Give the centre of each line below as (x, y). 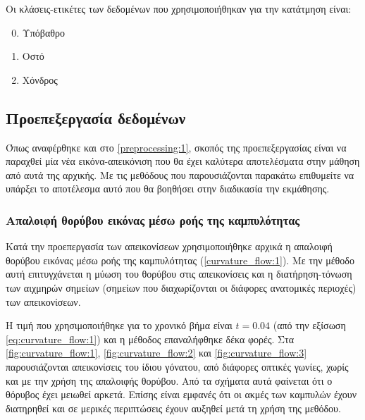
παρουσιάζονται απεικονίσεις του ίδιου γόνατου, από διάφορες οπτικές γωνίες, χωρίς (177, 366)
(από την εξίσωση (309, 325)
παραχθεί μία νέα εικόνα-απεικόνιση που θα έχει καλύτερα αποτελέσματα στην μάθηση (183, 161)
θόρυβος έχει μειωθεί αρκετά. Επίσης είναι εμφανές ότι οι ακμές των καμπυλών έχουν (181, 394)
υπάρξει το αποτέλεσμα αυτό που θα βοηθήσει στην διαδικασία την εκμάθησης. (168, 189)
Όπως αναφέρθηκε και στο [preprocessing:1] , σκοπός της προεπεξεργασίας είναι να (176, 147)
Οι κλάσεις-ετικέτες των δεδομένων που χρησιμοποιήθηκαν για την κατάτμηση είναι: (179, 8)
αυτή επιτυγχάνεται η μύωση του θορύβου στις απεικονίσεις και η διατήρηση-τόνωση (179, 274)
